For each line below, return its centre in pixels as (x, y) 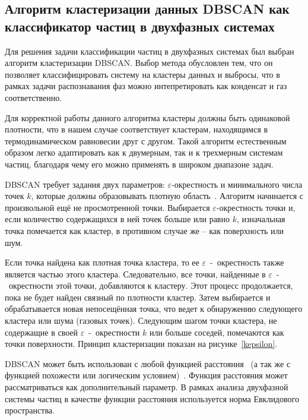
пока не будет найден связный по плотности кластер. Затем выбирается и (138, 297)
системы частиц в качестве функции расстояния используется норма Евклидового (152, 398)
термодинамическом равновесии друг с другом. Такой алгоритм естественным (146, 140)
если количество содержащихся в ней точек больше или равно (117, 219)
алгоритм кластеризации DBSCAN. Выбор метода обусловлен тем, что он (139, 63)
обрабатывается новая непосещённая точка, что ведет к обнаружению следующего (154, 309)
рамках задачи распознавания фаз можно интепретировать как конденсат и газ (146, 86)
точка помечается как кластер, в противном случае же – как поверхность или (145, 230)
